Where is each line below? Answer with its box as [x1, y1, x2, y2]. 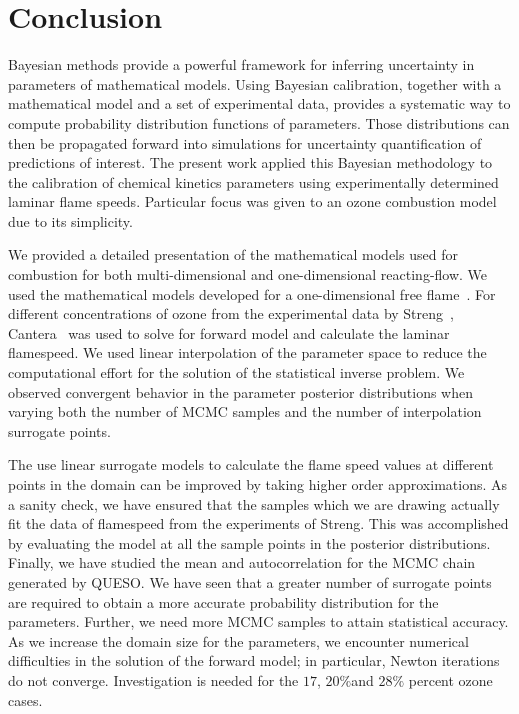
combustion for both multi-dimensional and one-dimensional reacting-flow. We [8, 264, 488, 285]
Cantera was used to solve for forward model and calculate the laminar [8, 322, 450, 343]
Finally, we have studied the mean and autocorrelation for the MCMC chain [8, 552, 476, 573]
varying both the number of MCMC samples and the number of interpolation [8, 401, 482, 422]
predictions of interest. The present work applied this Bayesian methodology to [8, 152, 493, 173]
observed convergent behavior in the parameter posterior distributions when [8, 381, 473, 402]
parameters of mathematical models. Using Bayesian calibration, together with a [8, 73, 502, 94]
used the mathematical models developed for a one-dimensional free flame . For [8, 283, 496, 304]
